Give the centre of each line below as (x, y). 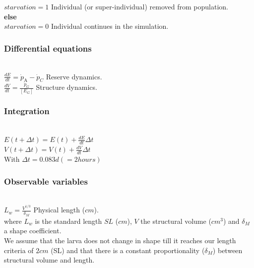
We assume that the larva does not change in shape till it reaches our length (120, 240)
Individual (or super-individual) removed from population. (140, 6)
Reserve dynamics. (74, 76)
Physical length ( (59, 210)
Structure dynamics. (66, 87)
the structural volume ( (176, 221)
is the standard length (68, 221)
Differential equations (48, 48)
